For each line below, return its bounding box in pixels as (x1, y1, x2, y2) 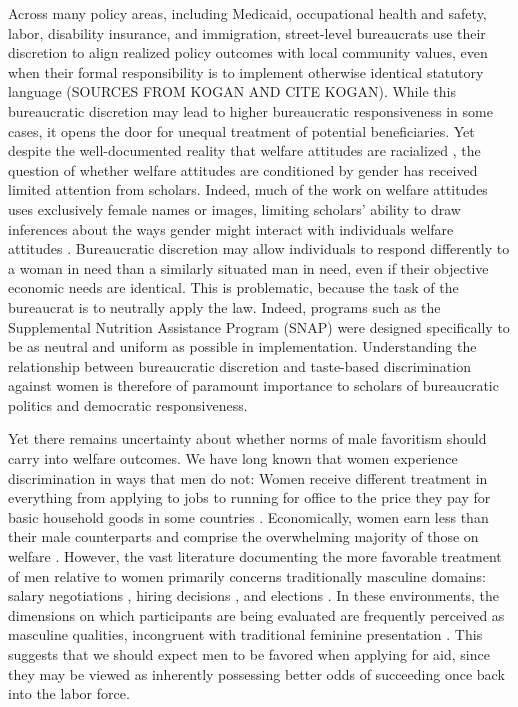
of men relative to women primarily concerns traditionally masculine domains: (8, 565, 486, 586)
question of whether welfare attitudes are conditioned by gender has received (8, 159, 478, 180)
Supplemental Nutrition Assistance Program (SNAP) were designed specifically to (8, 316, 510, 337)
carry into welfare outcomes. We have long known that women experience (8, 448, 458, 469)
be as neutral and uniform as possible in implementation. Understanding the (8, 336, 477, 357)
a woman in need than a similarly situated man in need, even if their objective (8, 257, 489, 278)
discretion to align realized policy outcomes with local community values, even (8, 42, 488, 63)
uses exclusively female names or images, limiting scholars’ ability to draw (8, 198, 461, 219)
